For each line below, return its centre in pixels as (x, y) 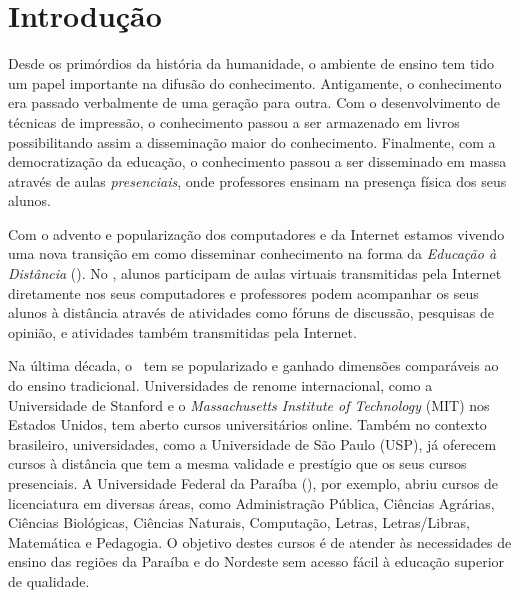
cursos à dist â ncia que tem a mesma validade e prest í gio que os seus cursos (237, 463)
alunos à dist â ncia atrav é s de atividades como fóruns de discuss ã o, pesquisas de (251, 312)
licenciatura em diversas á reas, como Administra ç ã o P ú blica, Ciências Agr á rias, (251, 502)
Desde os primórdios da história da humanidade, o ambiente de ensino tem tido (251, 63)
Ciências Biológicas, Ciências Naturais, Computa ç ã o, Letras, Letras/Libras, (239, 522)
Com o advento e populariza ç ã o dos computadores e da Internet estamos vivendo (256, 233)
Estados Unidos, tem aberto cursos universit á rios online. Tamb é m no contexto (247, 424)
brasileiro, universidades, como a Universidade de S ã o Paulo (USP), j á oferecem (252, 443)
